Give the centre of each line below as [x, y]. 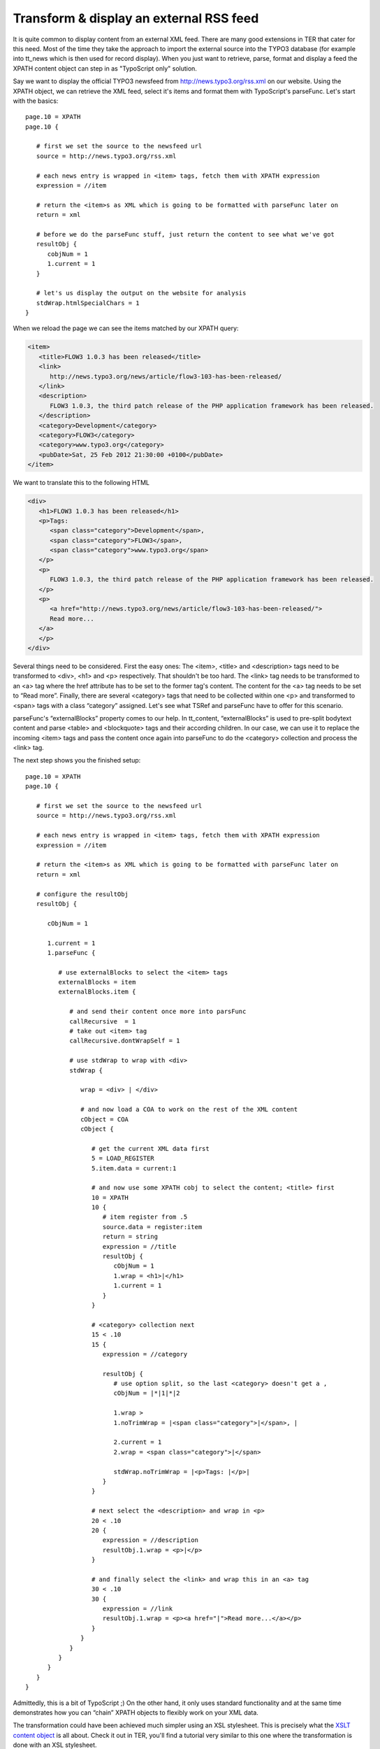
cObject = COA [105, 1119]
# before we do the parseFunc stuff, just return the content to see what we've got [185, 234]
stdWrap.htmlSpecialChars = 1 [88, 303]
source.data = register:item [152, 1227]
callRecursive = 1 [103, 1021]
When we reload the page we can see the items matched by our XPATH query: [126, 328]
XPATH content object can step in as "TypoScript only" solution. [105, 68]
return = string [130, 1237]
